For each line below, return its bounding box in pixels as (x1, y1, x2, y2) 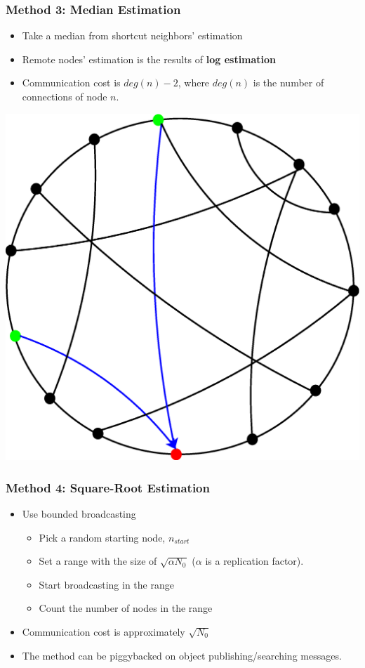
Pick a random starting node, (39, 530, 166, 544)
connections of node (22, 89, 107, 103)
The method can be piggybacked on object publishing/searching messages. (22, 648, 342, 662)
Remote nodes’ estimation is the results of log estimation (22, 51, 277, 66)
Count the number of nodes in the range (39, 601, 213, 615)
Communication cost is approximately (22, 624, 185, 639)
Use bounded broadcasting (22, 506, 136, 521)
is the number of (253, 75, 324, 90)
